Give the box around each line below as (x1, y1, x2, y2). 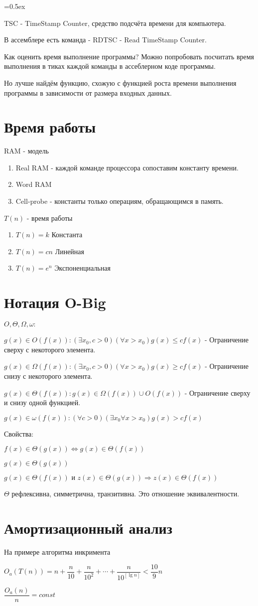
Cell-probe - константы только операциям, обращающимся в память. (15, 196, 224, 206)
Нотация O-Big (4, 292, 106, 312)
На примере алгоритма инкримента (4, 547, 111, 557)
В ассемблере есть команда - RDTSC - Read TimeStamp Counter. (4, 34, 207, 45)
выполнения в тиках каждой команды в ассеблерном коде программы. (4, 61, 216, 71)
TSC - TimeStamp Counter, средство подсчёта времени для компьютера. (4, 17, 226, 28)
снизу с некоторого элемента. (4, 370, 93, 381)
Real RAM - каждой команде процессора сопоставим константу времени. (15, 162, 239, 172)
